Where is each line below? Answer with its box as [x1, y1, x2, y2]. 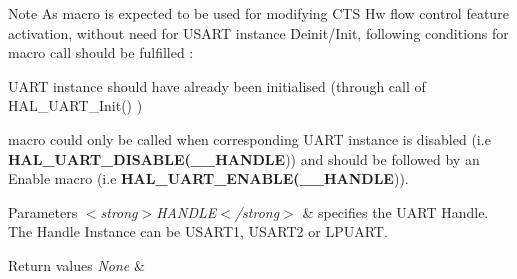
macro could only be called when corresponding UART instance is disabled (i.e [8, 128, 491, 149]
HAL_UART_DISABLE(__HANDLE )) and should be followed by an [8, 148, 480, 169]
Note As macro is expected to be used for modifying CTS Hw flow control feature [8, 3, 509, 23]
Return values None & [8, 254, 145, 275]
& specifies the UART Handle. [302, 201, 489, 222]
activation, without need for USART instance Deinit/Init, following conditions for [8, 22, 509, 43]
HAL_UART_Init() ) [8, 95, 143, 116]
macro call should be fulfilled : [8, 42, 194, 63]
